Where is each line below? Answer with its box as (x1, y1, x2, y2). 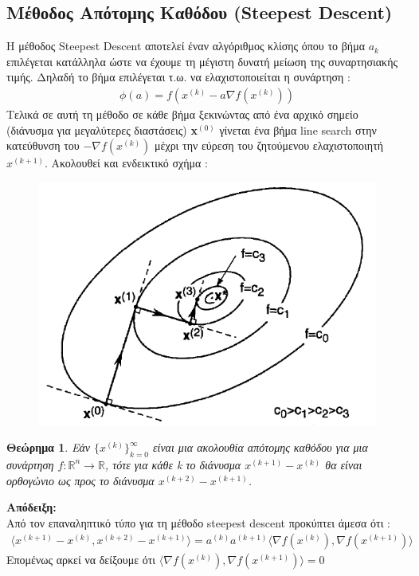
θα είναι (325, 456, 362, 472)
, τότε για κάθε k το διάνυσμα (104, 456, 241, 472)
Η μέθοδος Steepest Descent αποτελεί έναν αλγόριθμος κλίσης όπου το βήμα (6, 37, 366, 54)
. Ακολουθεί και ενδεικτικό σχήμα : (45, 155, 209, 171)
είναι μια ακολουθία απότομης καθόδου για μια (152, 439, 368, 456)
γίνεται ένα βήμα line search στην (219, 121, 377, 138)
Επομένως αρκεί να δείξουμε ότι (6, 551, 156, 568)
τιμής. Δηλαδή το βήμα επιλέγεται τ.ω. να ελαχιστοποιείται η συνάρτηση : (6, 69, 350, 85)
